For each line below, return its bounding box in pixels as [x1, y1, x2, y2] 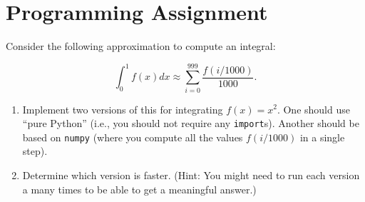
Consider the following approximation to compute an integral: [6, 39, 276, 54]
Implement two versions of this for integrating [22, 101, 223, 116]
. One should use [277, 101, 350, 116]
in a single [299, 129, 345, 144]
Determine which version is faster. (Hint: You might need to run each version [22, 168, 360, 183]
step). [22, 143, 48, 158]
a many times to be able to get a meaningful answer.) [22, 181, 257, 196]
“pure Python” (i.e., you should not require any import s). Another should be [22, 116, 359, 131]
